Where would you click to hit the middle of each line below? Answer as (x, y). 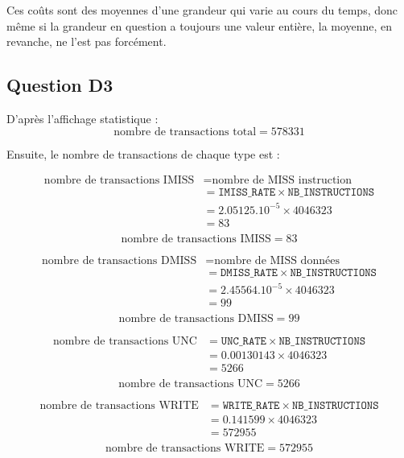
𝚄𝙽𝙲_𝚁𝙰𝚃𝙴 (243, 341)
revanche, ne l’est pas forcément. (87, 41)
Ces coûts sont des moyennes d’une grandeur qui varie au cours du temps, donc (202, 10)
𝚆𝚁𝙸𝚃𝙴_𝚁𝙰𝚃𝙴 (251, 405)
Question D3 (60, 85)
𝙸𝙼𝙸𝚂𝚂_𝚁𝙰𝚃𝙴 (247, 193)
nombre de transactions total (185, 132)
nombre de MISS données (277, 260)
